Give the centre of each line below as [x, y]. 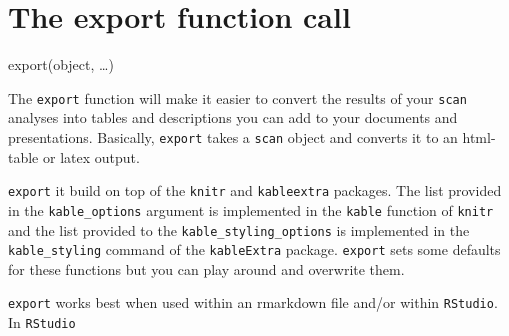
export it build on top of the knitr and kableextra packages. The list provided [255, 190]
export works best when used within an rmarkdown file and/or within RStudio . [253, 302]
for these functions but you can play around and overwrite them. [206, 268]
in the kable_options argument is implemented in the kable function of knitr [251, 209]
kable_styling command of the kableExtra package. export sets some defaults [254, 249]
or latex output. [91, 156]
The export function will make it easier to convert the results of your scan [237, 97]
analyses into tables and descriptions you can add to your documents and [233, 117]
